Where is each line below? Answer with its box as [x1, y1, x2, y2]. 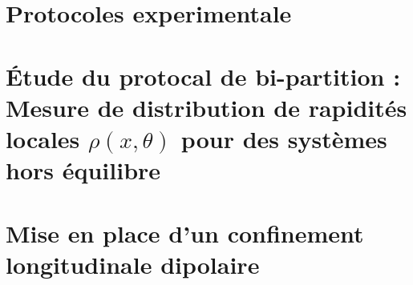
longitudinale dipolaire [6, 247, 260, 280]
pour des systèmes [180, 122, 387, 155]
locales [6, 122, 80, 155]
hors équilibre [6, 154, 161, 187]
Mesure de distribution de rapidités [6, 90, 407, 123]
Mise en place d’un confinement [6, 216, 364, 249]
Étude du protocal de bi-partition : [6, 59, 401, 92]
